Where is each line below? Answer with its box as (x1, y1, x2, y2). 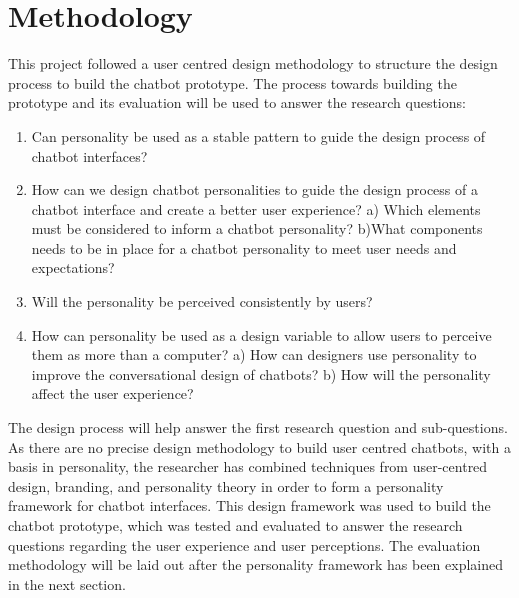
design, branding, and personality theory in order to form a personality (8, 475, 444, 496)
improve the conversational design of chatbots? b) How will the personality (31, 363, 491, 384)
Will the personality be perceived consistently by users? (31, 291, 373, 312)
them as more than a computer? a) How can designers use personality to (31, 344, 477, 365)
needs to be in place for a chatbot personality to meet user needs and (31, 237, 457, 258)
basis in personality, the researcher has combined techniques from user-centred (8, 456, 488, 477)
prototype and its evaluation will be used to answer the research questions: (8, 92, 466, 113)
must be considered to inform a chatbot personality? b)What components (31, 218, 483, 239)
